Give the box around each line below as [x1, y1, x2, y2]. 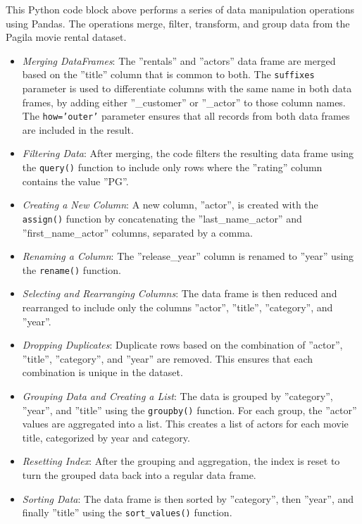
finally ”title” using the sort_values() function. [22, 505, 232, 520]
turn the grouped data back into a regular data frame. [22, 468, 256, 482]
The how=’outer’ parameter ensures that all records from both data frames [22, 108, 350, 123]
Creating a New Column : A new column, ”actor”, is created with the [22, 197, 318, 212]
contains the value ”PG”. [22, 173, 129, 188]
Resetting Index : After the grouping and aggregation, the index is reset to [22, 454, 340, 468]
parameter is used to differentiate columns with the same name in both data [22, 81, 352, 96]
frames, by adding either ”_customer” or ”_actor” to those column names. [22, 94, 346, 109]
